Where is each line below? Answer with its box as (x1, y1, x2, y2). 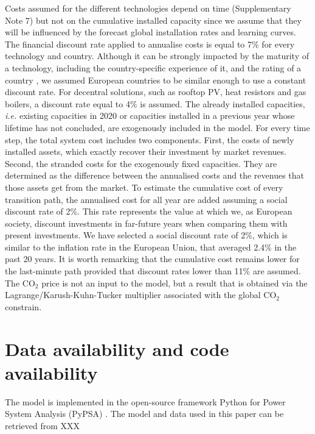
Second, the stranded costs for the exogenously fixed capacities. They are (5, 157, 277, 169)
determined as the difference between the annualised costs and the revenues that (5, 169, 304, 182)
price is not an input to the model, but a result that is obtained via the (41, 276, 308, 289)
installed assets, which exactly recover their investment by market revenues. (5, 145, 286, 158)
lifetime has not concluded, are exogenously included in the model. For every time (5, 121, 310, 133)
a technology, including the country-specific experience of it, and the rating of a (5, 61, 302, 74)
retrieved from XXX (5, 419, 80, 432)
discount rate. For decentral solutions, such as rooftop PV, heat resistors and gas (5, 85, 306, 98)
